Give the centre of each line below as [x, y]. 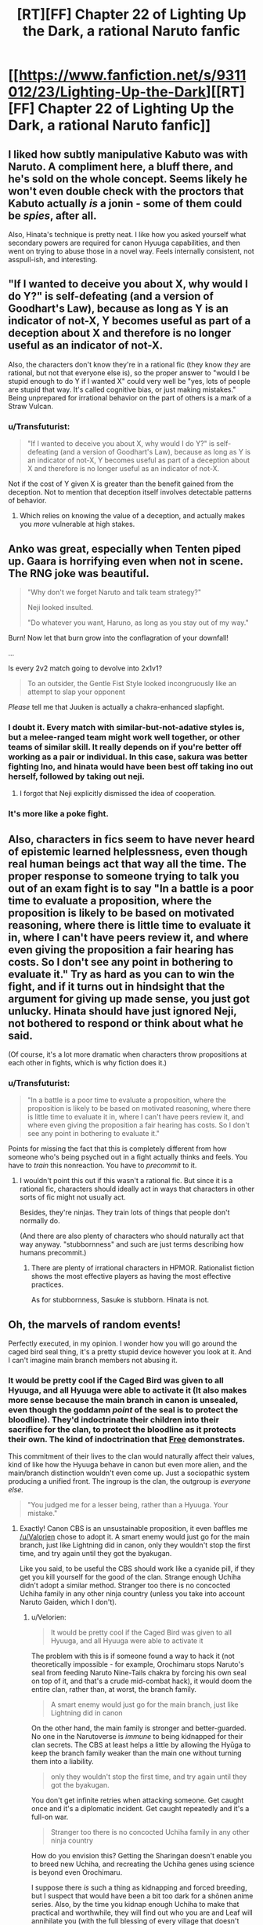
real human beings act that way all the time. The [127, 864]
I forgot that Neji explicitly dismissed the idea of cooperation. [118, 794]
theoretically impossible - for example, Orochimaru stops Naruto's [137, 1664]
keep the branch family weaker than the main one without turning [136, 1753]
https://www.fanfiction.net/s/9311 [132, 75]
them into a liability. [62, 1762]
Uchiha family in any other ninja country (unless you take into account [132, 1594]
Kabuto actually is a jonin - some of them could [125, 203]
